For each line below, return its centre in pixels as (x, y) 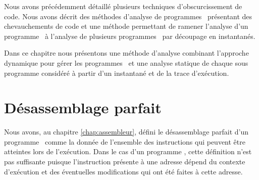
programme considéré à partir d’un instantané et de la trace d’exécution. (117, 73)
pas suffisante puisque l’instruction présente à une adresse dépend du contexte (125, 162)
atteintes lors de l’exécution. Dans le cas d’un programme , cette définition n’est (128, 151)
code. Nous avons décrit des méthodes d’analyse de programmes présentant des (128, 16)
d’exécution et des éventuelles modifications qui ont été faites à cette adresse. (123, 171)
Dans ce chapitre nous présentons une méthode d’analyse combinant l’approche (126, 53)
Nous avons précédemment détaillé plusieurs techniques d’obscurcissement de (123, 6)
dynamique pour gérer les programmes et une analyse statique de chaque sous (126, 62)
